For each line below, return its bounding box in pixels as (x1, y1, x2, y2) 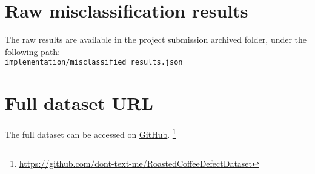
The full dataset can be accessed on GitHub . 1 (5, 126, 176, 140)
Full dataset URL (5, 91, 153, 115)
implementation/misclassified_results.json (5, 58, 183, 67)
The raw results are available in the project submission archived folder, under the (5, 33, 307, 46)
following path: (5, 45, 61, 57)
